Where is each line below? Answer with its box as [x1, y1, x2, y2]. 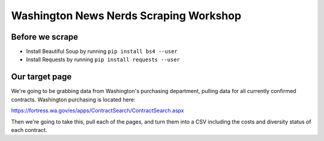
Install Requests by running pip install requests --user [26, 56, 180, 63]
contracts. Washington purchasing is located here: [11, 96, 136, 103]
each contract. [11, 126, 47, 133]
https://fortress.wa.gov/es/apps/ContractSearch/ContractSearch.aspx [11, 107, 184, 114]
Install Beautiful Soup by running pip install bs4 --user [26, 48, 178, 55]
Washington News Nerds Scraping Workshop [11, 9, 242, 22]
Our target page [11, 72, 72, 82]
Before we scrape [11, 32, 79, 42]
